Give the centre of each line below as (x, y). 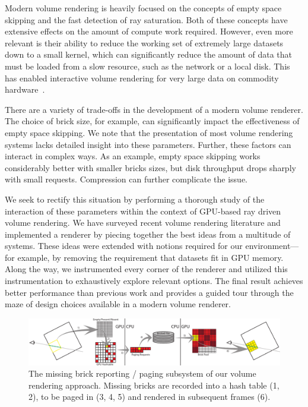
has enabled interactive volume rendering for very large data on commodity (142, 78)
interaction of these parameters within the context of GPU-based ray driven (143, 211)
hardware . (25, 89)
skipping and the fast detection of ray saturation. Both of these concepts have (146, 19)
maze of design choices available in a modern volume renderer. (118, 304)
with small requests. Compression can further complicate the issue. (126, 179)
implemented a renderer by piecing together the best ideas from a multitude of (148, 234)
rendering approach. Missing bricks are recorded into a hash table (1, (154, 385)
